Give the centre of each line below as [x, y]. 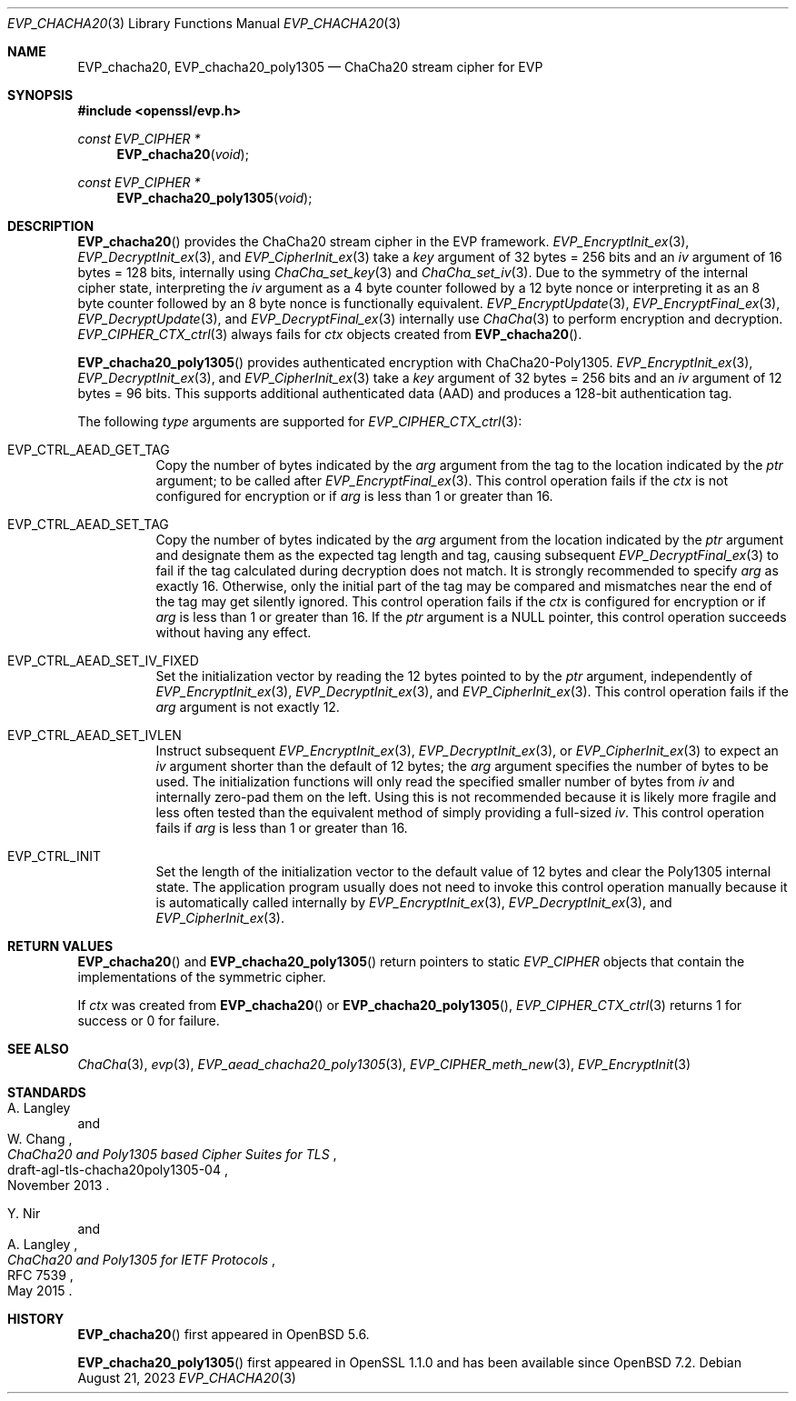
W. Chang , [40, 1139]
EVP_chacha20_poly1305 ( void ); [214, 198]
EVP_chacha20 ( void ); [183, 154]
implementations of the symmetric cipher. [202, 977]
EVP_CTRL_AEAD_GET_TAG [89, 450]
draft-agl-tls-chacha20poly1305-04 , [118, 1170]
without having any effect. [234, 632]
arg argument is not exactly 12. [248, 707]
